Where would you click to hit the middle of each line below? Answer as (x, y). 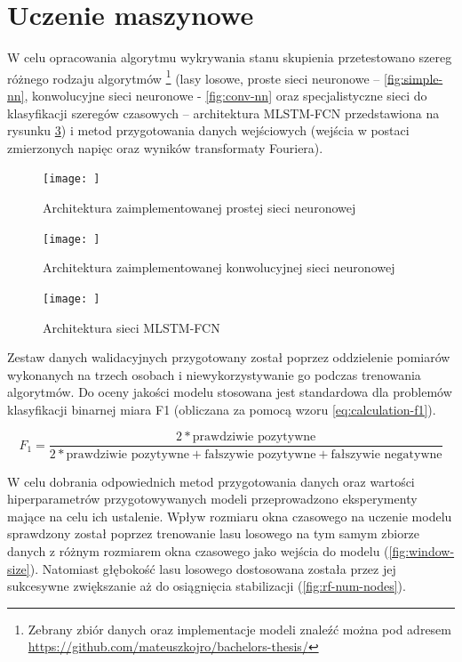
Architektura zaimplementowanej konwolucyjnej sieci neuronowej (219, 267)
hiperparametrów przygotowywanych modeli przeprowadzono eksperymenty (212, 499)
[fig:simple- (413, 78)
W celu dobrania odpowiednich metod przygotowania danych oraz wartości (211, 481)
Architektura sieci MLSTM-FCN (131, 327)
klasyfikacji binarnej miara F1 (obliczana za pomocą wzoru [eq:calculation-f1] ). (222, 409)
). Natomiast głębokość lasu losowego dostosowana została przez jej (213, 568)
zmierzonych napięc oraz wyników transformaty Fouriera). (165, 147)
